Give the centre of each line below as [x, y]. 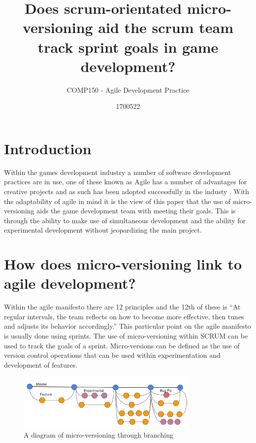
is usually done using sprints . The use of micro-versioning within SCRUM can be [126, 336]
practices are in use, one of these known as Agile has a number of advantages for [126, 182]
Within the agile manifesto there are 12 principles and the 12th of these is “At [122, 307]
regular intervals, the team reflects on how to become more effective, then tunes [124, 316]
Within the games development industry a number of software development [118, 172]
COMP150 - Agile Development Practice [128, 89]
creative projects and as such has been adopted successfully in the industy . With [127, 191]
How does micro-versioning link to [123, 264]
